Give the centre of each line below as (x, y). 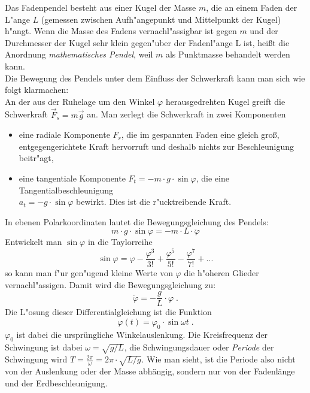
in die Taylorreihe (120, 242)
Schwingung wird (36, 359)
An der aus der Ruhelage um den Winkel (80, 101)
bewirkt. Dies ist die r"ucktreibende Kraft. (154, 202)
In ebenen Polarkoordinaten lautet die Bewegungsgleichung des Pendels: (137, 221)
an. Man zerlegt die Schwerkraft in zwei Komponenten (186, 114)
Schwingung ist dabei (44, 347)
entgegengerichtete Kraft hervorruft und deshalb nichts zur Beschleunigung (156, 146)
